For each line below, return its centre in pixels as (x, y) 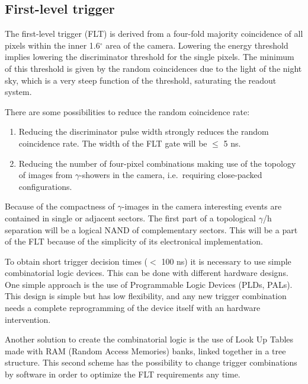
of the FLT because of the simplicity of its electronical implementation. (134, 241)
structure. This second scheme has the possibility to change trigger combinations (151, 362)
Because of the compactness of (60, 206)
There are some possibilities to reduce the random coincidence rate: (127, 111)
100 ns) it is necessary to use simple (226, 261)
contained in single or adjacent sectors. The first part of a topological (130, 218)
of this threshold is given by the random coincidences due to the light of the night (153, 68)
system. (18, 92)
